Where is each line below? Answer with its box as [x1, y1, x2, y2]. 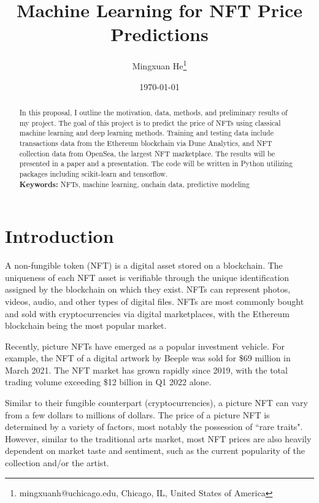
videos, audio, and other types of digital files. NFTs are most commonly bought [5, 294, 304, 307]
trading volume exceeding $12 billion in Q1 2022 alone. [5, 375, 212, 388]
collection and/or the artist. [5, 456, 109, 469]
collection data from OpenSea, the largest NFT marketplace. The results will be [19, 148, 275, 158]
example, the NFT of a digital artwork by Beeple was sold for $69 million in [5, 351, 291, 364]
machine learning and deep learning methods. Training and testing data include [19, 128, 274, 138]
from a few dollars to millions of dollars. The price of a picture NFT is [5, 408, 270, 421]
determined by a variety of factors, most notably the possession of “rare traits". [5, 420, 303, 433]
